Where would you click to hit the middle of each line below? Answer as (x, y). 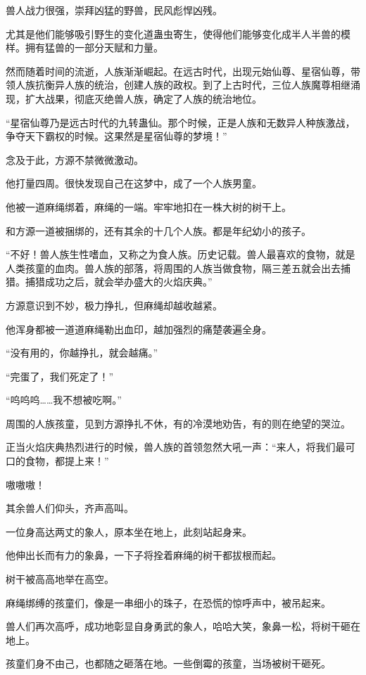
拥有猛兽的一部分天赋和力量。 (94, 47)
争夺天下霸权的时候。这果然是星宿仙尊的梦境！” (116, 136)
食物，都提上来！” (67, 461)
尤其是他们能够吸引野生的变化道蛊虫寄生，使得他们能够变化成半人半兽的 (173, 33)
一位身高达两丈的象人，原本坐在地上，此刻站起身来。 (129, 531)
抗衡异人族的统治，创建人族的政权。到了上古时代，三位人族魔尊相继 (193, 85)
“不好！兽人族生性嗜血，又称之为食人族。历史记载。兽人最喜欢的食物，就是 (181, 254)
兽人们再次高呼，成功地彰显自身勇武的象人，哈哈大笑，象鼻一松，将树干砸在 (183, 626)
